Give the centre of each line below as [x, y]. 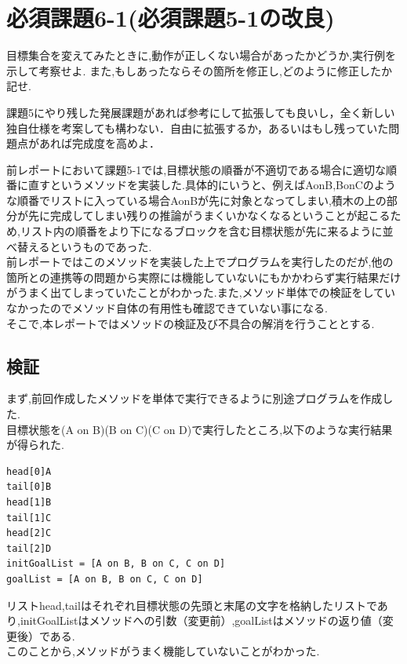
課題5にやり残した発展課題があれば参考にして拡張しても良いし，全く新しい [201, 112]
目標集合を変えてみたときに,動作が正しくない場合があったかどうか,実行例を [202, 55]
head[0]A [29, 471]
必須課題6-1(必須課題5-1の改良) [171, 18]
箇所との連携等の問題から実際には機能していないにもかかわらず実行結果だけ [204, 277]
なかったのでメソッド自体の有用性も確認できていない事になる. [167, 308]
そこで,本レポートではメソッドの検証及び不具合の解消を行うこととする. [191, 323]
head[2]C [29, 533]
